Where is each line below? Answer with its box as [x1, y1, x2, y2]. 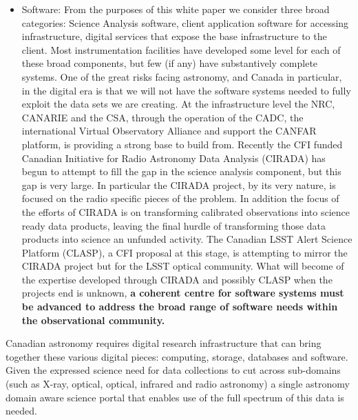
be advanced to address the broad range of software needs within [21, 299, 338, 314]
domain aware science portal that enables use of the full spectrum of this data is [6, 390, 344, 404]
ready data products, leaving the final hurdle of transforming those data [21, 218, 326, 232]
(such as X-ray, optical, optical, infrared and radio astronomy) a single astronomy [6, 377, 350, 391]
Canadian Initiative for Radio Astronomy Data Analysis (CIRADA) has [21, 150, 326, 165]
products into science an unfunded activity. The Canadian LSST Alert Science [21, 232, 352, 246]
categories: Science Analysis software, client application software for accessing [21, 15, 349, 30]
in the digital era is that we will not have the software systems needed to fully [21, 83, 351, 97]
